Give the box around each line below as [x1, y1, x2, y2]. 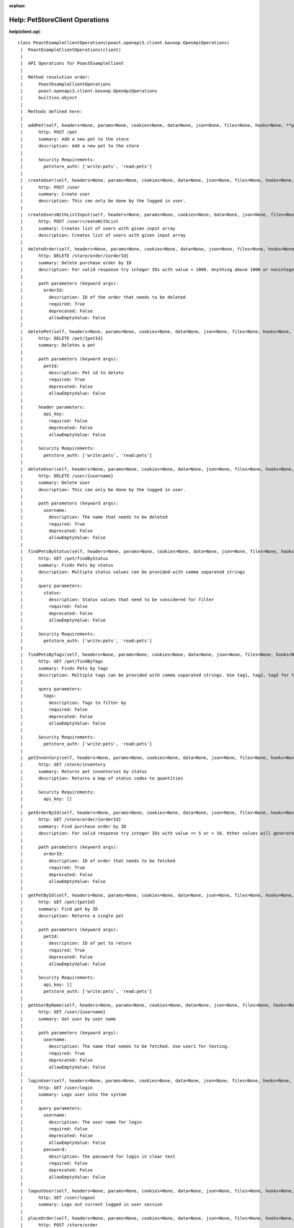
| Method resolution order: [20, 74, 91, 80]
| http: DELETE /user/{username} [20, 473, 114, 478]
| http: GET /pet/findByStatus [20, 556, 109, 561]
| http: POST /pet [20, 129, 77, 135]
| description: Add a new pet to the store [20, 143, 140, 149]
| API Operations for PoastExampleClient [20, 60, 124, 66]
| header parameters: [20, 404, 85, 410]
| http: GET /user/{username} [20, 1009, 106, 1015]
